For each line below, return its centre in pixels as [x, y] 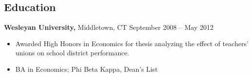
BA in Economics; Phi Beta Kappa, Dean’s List [87, 69]
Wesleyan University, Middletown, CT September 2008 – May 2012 [109, 27]
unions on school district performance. [72, 53]
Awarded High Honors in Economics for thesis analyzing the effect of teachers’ [132, 43]
